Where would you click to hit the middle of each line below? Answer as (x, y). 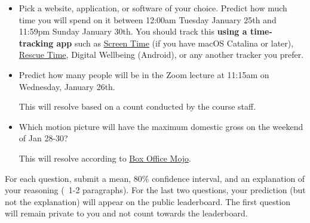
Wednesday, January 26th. (67, 86)
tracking (36, 43)
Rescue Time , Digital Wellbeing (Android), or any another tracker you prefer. (161, 55)
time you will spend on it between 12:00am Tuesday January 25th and (148, 19)
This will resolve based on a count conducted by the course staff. (137, 106)
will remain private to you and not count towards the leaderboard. (126, 213)
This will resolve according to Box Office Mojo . (105, 158)
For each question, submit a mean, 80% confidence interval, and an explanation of (155, 178)
